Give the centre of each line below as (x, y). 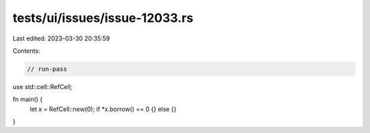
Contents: (26, 51)
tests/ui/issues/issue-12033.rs (103, 18)
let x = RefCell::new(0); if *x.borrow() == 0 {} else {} (103, 109)
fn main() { (28, 99)
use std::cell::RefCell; (42, 86)
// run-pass (47, 69)
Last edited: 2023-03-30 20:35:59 (61, 38)
